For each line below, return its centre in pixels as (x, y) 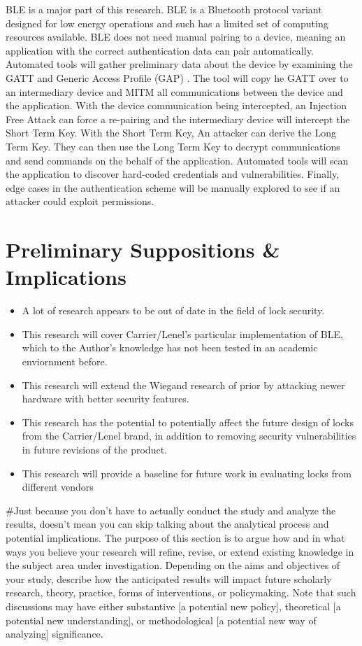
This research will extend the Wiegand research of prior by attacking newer (183, 385)
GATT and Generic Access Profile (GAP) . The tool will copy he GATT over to (177, 77)
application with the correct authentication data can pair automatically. (160, 50)
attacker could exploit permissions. (80, 201)
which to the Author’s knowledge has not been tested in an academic (170, 347)
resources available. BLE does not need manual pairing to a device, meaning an (176, 37)
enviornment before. (65, 361)
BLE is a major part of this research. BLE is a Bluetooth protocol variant (164, 9)
